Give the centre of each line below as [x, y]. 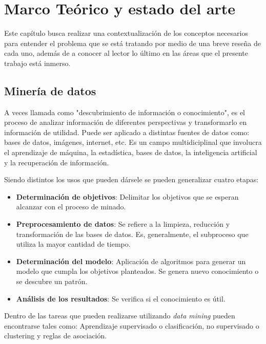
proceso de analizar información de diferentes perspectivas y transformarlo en [126, 122]
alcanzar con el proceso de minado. [71, 207]
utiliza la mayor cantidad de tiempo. [73, 244]
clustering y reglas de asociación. [56, 336]
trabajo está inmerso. [37, 63]
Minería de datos [50, 90]
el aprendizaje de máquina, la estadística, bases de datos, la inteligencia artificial [131, 152]
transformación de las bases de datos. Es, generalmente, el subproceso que [132, 234]
